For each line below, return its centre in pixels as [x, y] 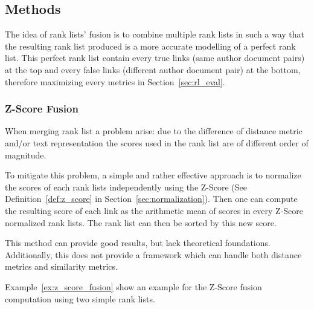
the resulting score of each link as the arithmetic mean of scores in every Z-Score [154, 210]
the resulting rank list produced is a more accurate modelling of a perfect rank [150, 46]
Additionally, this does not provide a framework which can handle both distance [153, 254]
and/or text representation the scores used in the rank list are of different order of [157, 142]
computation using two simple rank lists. [80, 298]
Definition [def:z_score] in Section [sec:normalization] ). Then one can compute [151, 199]
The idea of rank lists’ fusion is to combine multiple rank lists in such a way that [155, 34]
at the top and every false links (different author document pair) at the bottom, [153, 69]
